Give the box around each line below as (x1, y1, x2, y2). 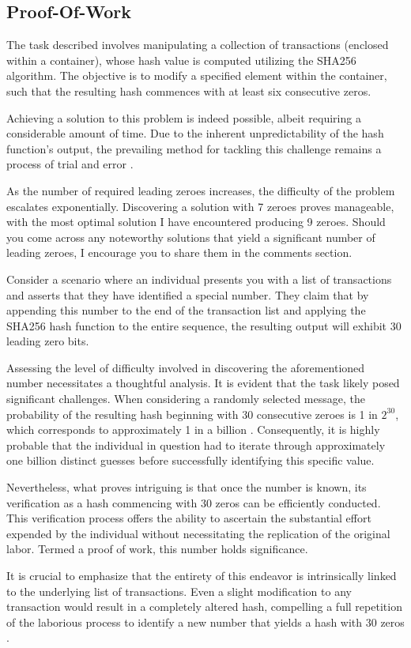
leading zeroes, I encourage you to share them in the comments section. (6, 244, 353, 261)
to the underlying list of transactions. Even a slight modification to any (6, 582, 352, 599)
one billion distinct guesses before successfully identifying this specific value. (6, 452, 375, 469)
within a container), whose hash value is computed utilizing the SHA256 (6, 51, 356, 68)
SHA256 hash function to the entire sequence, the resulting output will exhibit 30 (6, 317, 402, 333)
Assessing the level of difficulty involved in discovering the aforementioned (6, 359, 365, 375)
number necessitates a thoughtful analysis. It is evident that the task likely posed (6, 375, 400, 391)
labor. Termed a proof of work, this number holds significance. (6, 541, 308, 557)
